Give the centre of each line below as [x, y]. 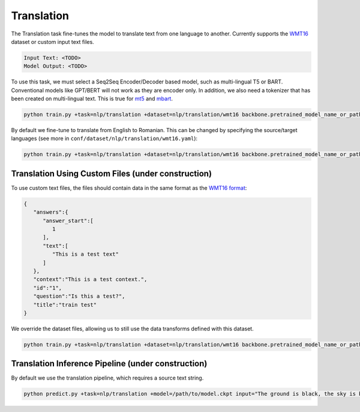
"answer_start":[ [68, 220]
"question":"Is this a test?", [79, 296]
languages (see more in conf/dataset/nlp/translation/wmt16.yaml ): [104, 139]
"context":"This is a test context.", [90, 280]
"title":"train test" [65, 304]
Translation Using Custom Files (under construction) [112, 173]
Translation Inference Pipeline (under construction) [109, 364]
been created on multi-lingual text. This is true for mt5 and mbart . [92, 98]
